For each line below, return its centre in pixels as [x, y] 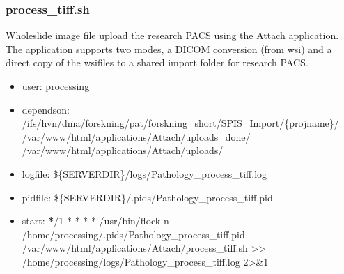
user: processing [56, 86]
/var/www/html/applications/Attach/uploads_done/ [136, 136]
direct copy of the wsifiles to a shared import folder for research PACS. [157, 62]
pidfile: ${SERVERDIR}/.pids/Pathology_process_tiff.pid [147, 197]
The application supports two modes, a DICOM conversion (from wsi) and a [169, 48]
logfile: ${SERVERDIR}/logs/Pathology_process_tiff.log [144, 173]
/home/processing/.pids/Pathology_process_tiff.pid [133, 234]
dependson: [46, 109]
